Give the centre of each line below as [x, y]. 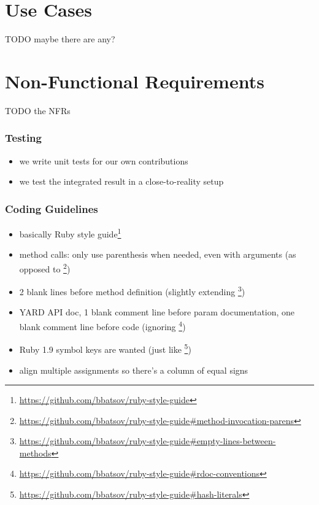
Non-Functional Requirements [135, 81]
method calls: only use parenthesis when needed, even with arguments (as [158, 254]
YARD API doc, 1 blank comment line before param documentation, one [157, 312]
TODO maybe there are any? [60, 39]
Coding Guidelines [52, 208]
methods [35, 453]
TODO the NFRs [38, 110]
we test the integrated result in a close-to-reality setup [121, 181]
